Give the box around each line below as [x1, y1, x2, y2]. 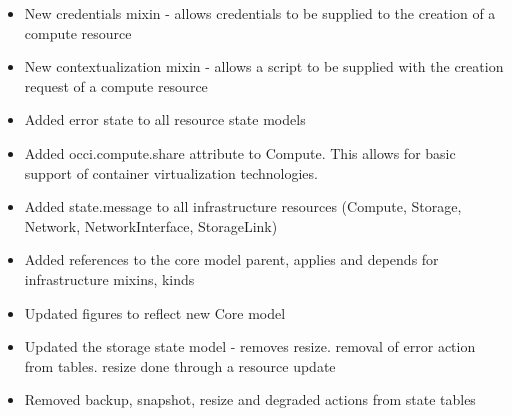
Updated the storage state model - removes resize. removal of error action [24, 336, 476, 357]
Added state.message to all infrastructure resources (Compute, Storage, [24, 196, 462, 217]
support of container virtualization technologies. [24, 162, 318, 183]
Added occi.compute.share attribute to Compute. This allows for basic [24, 142, 456, 163]
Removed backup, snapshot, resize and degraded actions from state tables [24, 389, 476, 410]
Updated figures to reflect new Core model [24, 302, 286, 323]
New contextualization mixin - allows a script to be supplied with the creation [24, 56, 504, 77]
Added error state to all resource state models [24, 109, 306, 130]
